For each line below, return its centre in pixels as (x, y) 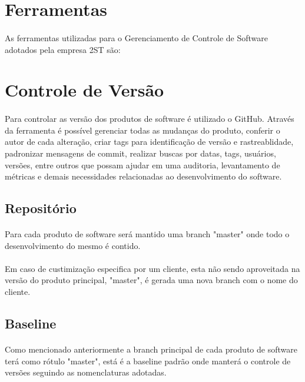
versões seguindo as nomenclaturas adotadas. (86, 372)
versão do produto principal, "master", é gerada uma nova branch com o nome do (151, 280)
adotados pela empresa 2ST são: (63, 49)
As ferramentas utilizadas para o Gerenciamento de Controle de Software (136, 37)
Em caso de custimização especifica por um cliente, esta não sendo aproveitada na (152, 268)
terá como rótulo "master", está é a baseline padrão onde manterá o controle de (148, 361)
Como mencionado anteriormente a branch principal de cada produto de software (151, 349)
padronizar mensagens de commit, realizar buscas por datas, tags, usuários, (140, 153)
